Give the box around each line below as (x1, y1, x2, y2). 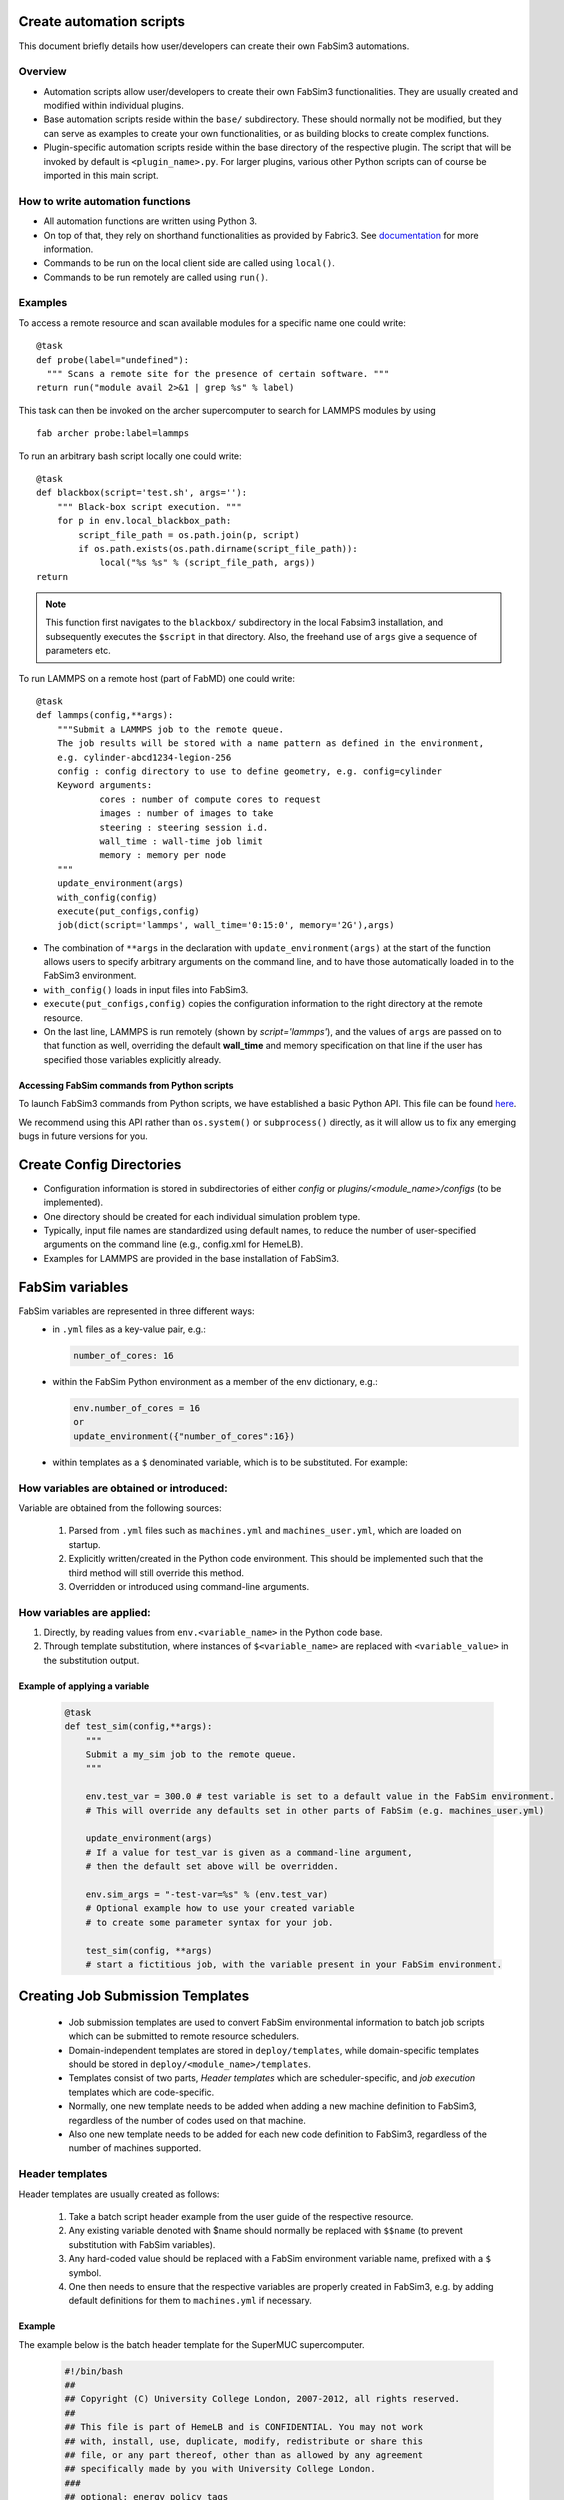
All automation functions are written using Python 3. (43, 215, 258, 227)
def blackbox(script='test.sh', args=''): (36, 487, 248, 499)
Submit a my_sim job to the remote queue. (85, 1749, 297, 1760)
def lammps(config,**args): (36, 710, 174, 721)
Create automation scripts (18, 13, 185, 30)
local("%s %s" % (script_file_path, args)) (99, 557, 316, 569)
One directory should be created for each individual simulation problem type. (43, 1210, 361, 1222)
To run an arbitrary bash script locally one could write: (18, 450, 242, 462)
